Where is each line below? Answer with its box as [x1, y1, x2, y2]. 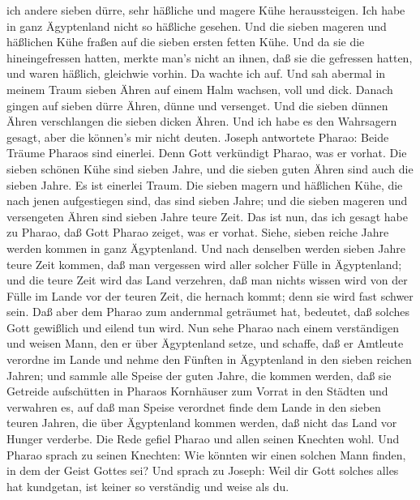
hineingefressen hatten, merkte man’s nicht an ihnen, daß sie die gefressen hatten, [6, 49, 413, 66]
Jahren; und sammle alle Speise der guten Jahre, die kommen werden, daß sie [6, 366, 392, 383]
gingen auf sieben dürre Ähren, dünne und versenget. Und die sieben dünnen [6, 96, 388, 113]
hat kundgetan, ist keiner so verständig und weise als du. [6, 477, 289, 494]
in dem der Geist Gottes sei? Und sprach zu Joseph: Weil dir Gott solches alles [6, 462, 399, 479]
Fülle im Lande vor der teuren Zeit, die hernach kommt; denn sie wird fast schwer [6, 287, 414, 304]
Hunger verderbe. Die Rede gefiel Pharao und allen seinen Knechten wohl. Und [6, 430, 400, 447]
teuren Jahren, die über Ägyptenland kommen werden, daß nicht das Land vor [6, 414, 397, 431]
